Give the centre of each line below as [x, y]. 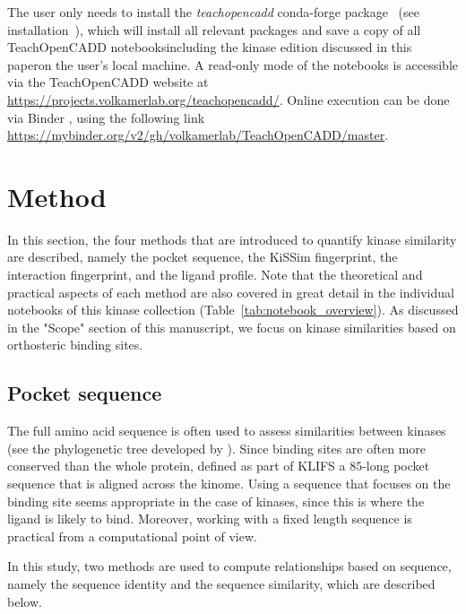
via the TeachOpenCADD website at [108, 82]
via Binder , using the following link [106, 117]
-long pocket [396, 466]
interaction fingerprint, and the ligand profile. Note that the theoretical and [215, 275]
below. [25, 601]
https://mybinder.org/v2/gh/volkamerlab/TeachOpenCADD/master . [198, 135]
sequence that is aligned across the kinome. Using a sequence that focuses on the [229, 484]
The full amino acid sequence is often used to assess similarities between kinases [227, 431]
